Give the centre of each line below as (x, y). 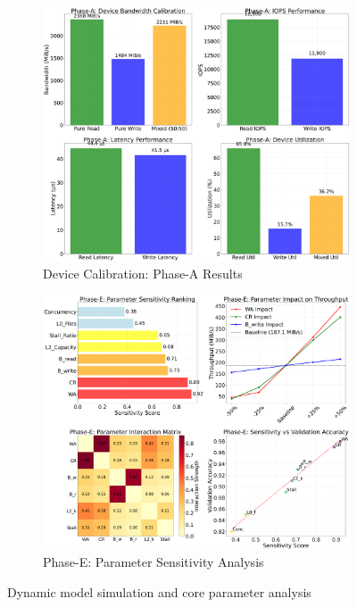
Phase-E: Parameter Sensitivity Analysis (154, 562)
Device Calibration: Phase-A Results (143, 274)
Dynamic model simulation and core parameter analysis (159, 591)
